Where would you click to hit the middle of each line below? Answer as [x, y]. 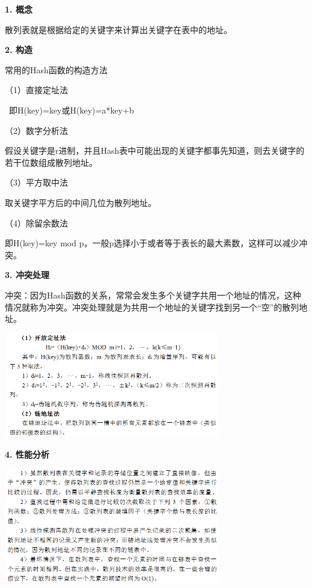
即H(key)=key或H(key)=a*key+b [71, 110]
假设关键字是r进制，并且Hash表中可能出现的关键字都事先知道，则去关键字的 [155, 150]
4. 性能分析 [27, 454]
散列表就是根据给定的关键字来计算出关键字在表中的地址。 [118, 29]
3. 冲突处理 [27, 275]
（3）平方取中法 [36, 182]
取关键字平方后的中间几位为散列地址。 [81, 202]
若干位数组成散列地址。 [51, 162]
